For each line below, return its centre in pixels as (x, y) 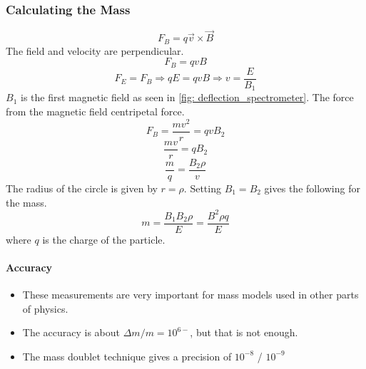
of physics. (45, 308)
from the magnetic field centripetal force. (95, 111)
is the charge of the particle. (104, 239)
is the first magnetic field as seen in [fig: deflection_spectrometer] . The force (187, 97)
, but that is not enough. (244, 332)
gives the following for (312, 188)
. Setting (202, 188)
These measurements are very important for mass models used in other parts (190, 295)
